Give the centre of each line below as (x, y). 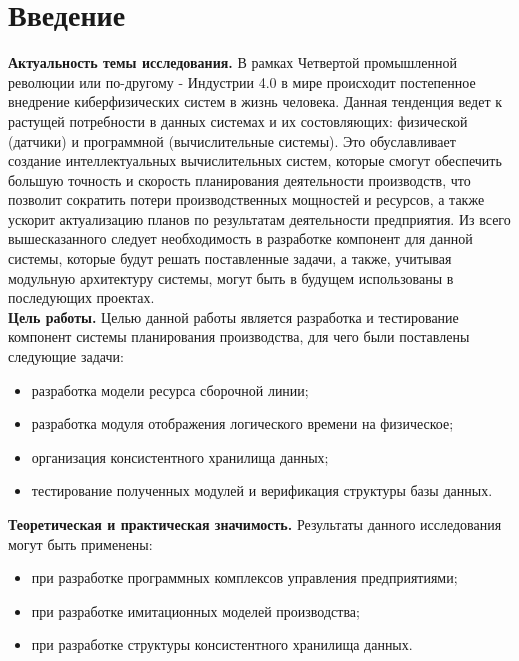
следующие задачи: (66, 356)
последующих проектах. (81, 297)
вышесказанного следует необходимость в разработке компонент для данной (240, 238)
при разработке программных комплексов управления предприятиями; (244, 577)
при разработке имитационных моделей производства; (195, 610)
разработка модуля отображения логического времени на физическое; (242, 423)
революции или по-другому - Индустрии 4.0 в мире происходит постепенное (242, 81)
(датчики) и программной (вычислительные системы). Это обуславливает (232, 140)
